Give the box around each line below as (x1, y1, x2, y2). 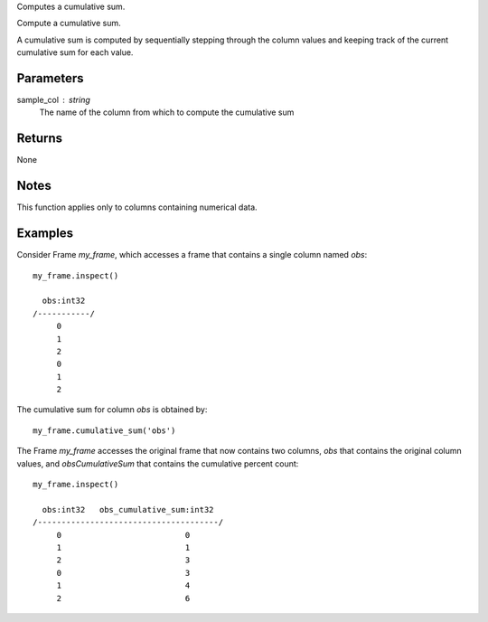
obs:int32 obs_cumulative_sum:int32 (42, 504, 214, 514)
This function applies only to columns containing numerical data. (16, 202, 258, 212)
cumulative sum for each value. (16, 47, 134, 58)
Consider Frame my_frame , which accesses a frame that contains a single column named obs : (16, 250, 368, 260)
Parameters (16, 71, 84, 86)
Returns (16, 131, 63, 146)
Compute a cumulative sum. (16, 18, 121, 29)
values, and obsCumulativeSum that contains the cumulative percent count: (16, 457, 299, 469)
